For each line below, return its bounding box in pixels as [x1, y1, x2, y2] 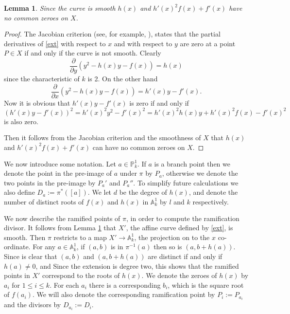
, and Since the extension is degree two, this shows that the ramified [35, 260, 239, 271]
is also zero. [4, 116, 38, 126]
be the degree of [119, 187, 167, 197]
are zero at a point [180, 38, 236, 48]
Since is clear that [4, 251, 57, 261]
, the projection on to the [134, 232, 210, 242]
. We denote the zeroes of [141, 270, 217, 280]
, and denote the [188, 187, 238, 197]
